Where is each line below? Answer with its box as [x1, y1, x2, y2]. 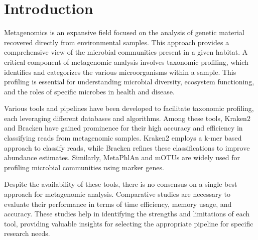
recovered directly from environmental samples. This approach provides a [4, 37, 229, 47]
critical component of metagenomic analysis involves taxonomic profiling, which [4, 56, 248, 67]
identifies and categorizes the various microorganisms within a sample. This [4, 66, 236, 77]
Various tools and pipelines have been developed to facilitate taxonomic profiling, [4, 103, 254, 113]
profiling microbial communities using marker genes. [4, 162, 164, 172]
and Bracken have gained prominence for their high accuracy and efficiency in [4, 123, 243, 133]
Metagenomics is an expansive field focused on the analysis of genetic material [4, 27, 244, 38]
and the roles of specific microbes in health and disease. [4, 86, 175, 96]
